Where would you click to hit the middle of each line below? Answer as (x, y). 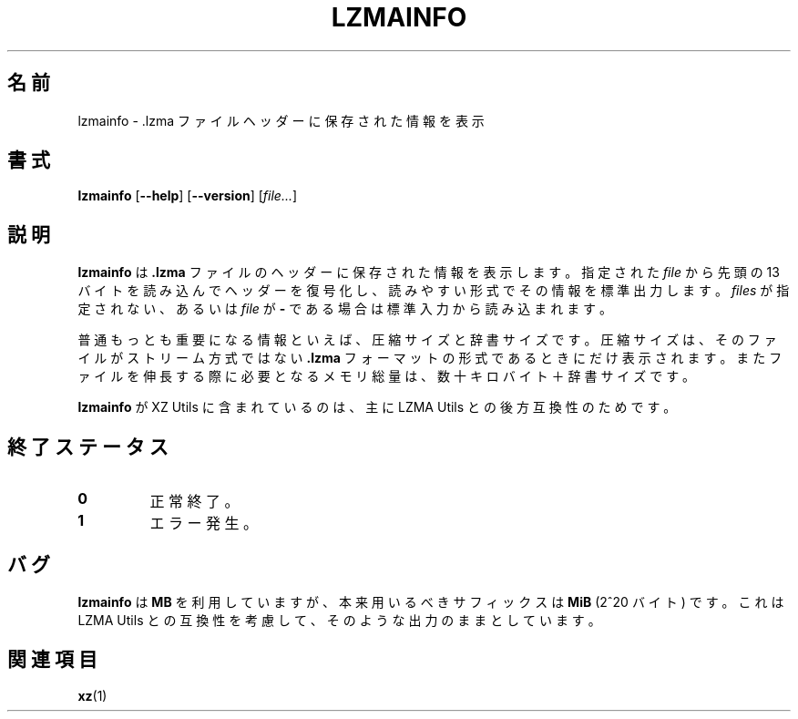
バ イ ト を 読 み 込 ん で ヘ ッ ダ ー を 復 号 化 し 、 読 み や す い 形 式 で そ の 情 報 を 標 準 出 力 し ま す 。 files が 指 (434, 291)
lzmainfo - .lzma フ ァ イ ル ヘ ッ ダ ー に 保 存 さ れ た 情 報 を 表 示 (281, 120)
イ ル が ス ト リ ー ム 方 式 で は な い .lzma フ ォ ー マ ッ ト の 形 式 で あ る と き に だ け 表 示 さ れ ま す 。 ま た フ (430, 358)
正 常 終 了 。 (194, 502)
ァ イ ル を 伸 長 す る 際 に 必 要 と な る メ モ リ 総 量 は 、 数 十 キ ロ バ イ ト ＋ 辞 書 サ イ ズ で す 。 (387, 376)
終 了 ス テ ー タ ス (88, 447)
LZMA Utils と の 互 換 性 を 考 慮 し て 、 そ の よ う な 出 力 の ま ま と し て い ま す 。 (339, 620)
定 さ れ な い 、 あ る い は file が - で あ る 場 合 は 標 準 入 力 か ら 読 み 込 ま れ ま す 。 (345, 309)
